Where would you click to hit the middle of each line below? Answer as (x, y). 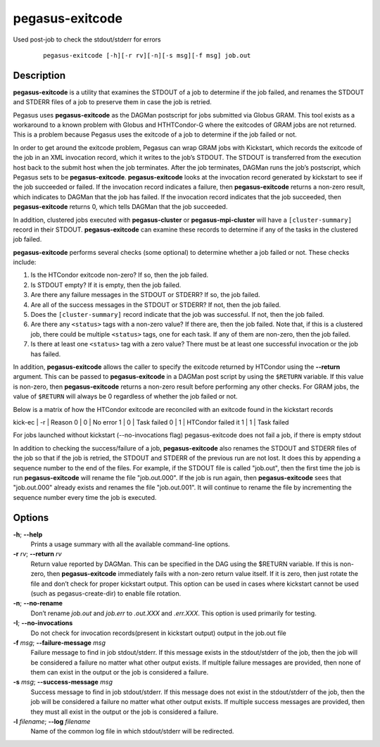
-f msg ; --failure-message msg (59, 642)
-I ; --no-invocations (43, 623)
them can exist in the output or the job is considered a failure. (120, 672)
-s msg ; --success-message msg (63, 682)
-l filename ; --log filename (52, 722)
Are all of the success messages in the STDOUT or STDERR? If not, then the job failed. (156, 305)
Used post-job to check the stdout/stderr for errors (87, 39)
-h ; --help (28, 534)
